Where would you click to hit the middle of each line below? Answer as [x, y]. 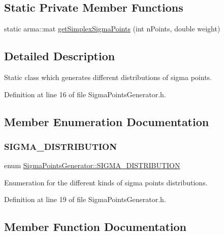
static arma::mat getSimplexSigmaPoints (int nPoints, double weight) [112, 29]
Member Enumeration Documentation [107, 121]
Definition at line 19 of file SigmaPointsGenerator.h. [85, 199]
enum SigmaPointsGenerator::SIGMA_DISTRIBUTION [92, 165]
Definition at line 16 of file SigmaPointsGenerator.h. [85, 94]
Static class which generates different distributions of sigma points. [108, 77]
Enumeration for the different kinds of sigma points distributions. [106, 182]
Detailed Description [60, 56]
